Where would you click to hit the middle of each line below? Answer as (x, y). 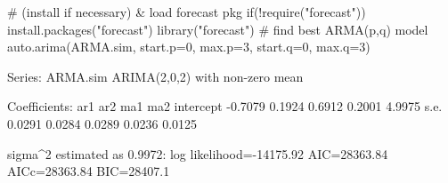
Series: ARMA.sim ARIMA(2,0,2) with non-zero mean (155, 76)
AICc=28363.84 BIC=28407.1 (89, 171)
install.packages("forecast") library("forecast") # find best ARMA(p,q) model (218, 29)
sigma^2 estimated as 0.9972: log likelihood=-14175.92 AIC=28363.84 (198, 153)
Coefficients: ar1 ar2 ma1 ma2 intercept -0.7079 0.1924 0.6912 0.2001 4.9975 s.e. (225, 106)
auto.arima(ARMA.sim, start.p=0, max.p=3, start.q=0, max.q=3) (189, 47)
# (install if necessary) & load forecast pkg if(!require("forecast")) (187, 12)
